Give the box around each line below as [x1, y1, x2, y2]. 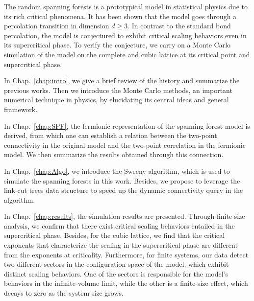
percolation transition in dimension [4, 21, 109, 31]
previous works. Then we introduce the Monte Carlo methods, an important [4, 85, 232, 95]
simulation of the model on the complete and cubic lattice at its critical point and [4, 49, 250, 59]
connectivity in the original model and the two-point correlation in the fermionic [4, 139, 246, 150]
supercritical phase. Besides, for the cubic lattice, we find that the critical [4, 230, 225, 240]
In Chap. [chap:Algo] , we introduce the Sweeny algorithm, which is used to [4, 165, 230, 176]
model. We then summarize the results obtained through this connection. [4, 149, 224, 160]
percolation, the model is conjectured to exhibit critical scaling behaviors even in [4, 30, 247, 40]
